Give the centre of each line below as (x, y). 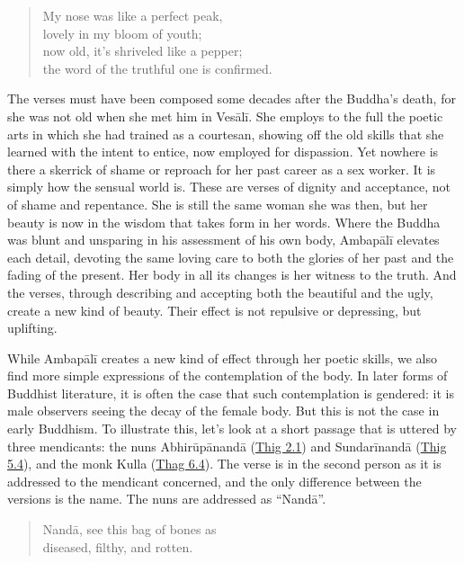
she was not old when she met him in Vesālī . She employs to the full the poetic (225, 116)
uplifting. (32, 328)
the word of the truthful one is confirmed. (157, 68)
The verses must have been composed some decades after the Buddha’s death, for (232, 98)
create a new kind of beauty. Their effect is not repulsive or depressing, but (214, 310)
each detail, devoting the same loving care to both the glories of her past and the (231, 257)
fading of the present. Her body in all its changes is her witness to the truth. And (232, 275)
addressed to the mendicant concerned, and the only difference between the (214, 481)
